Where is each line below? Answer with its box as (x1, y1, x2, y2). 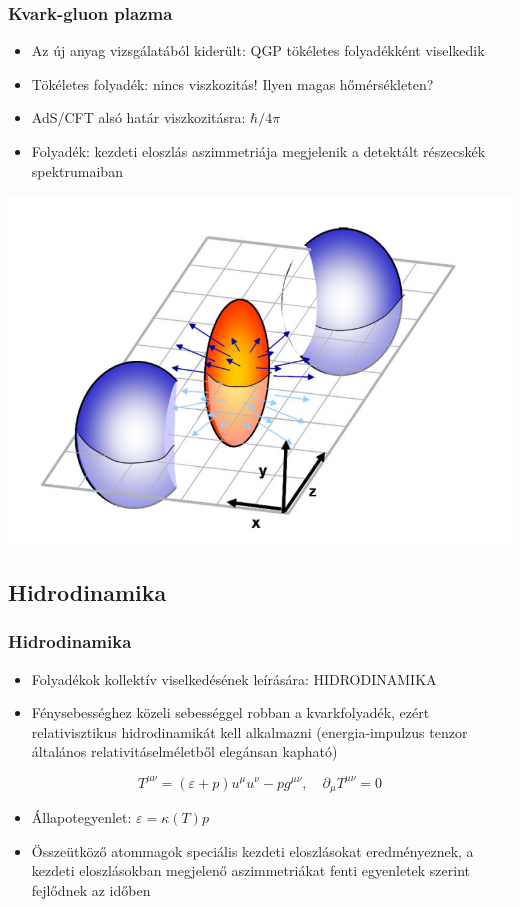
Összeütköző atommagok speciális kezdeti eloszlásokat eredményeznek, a (31, 840, 474, 861)
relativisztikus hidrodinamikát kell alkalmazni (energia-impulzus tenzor (31, 721, 468, 742)
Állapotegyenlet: (31, 806, 132, 827)
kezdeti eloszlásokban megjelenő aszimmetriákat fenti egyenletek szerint (31, 860, 471, 881)
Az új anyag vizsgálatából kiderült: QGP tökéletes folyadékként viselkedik (31, 40, 485, 61)
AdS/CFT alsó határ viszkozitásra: (31, 107, 246, 128)
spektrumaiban (31, 160, 123, 181)
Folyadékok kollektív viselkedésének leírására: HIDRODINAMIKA (31, 668, 437, 689)
